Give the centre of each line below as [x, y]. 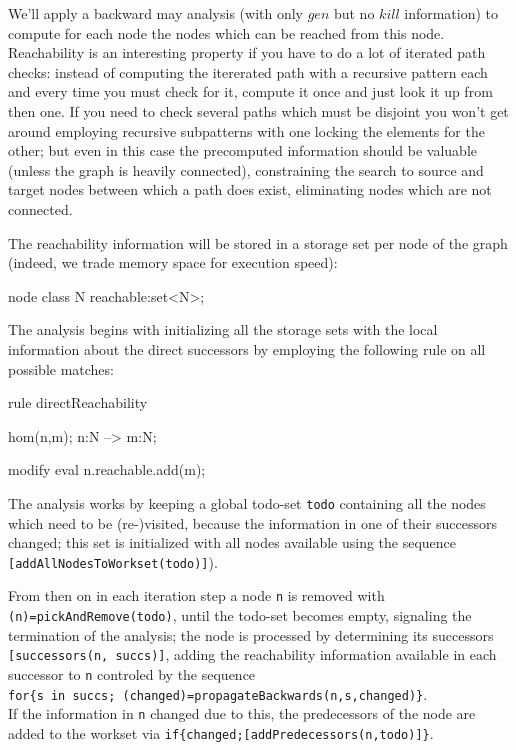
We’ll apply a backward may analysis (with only [155, 13]
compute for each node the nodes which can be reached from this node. [226, 32]
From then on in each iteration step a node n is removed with [196, 595]
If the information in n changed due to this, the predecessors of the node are [242, 713]
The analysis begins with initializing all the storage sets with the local [223, 329]
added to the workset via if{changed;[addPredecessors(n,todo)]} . [221, 732]
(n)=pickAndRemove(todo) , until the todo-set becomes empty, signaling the [240, 615]
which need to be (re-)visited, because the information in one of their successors [253, 522]
